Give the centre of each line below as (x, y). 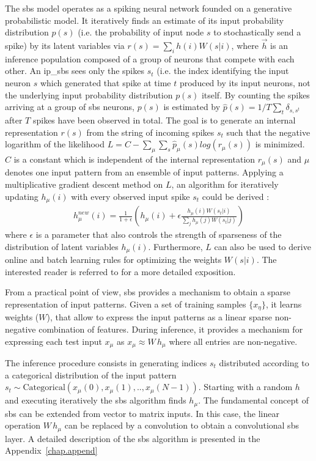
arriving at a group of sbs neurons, (70, 107)
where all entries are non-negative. (233, 341)
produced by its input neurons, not (245, 82)
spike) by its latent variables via (65, 45)
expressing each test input (53, 341)
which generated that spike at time (105, 82)
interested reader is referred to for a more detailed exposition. (120, 271)
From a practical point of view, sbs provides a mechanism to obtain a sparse (148, 292)
